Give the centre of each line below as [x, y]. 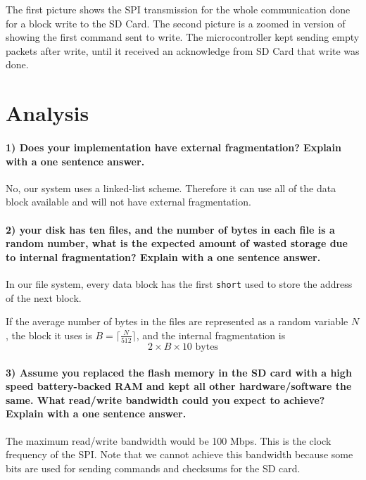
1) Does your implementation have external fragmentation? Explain [173, 147]
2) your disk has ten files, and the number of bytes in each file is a [170, 229]
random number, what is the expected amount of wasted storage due [177, 243]
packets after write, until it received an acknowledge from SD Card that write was [183, 50]
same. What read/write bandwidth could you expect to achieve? [165, 399]
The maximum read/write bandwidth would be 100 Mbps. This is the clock [169, 440]
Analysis [48, 113]
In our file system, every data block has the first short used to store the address [179, 283]
